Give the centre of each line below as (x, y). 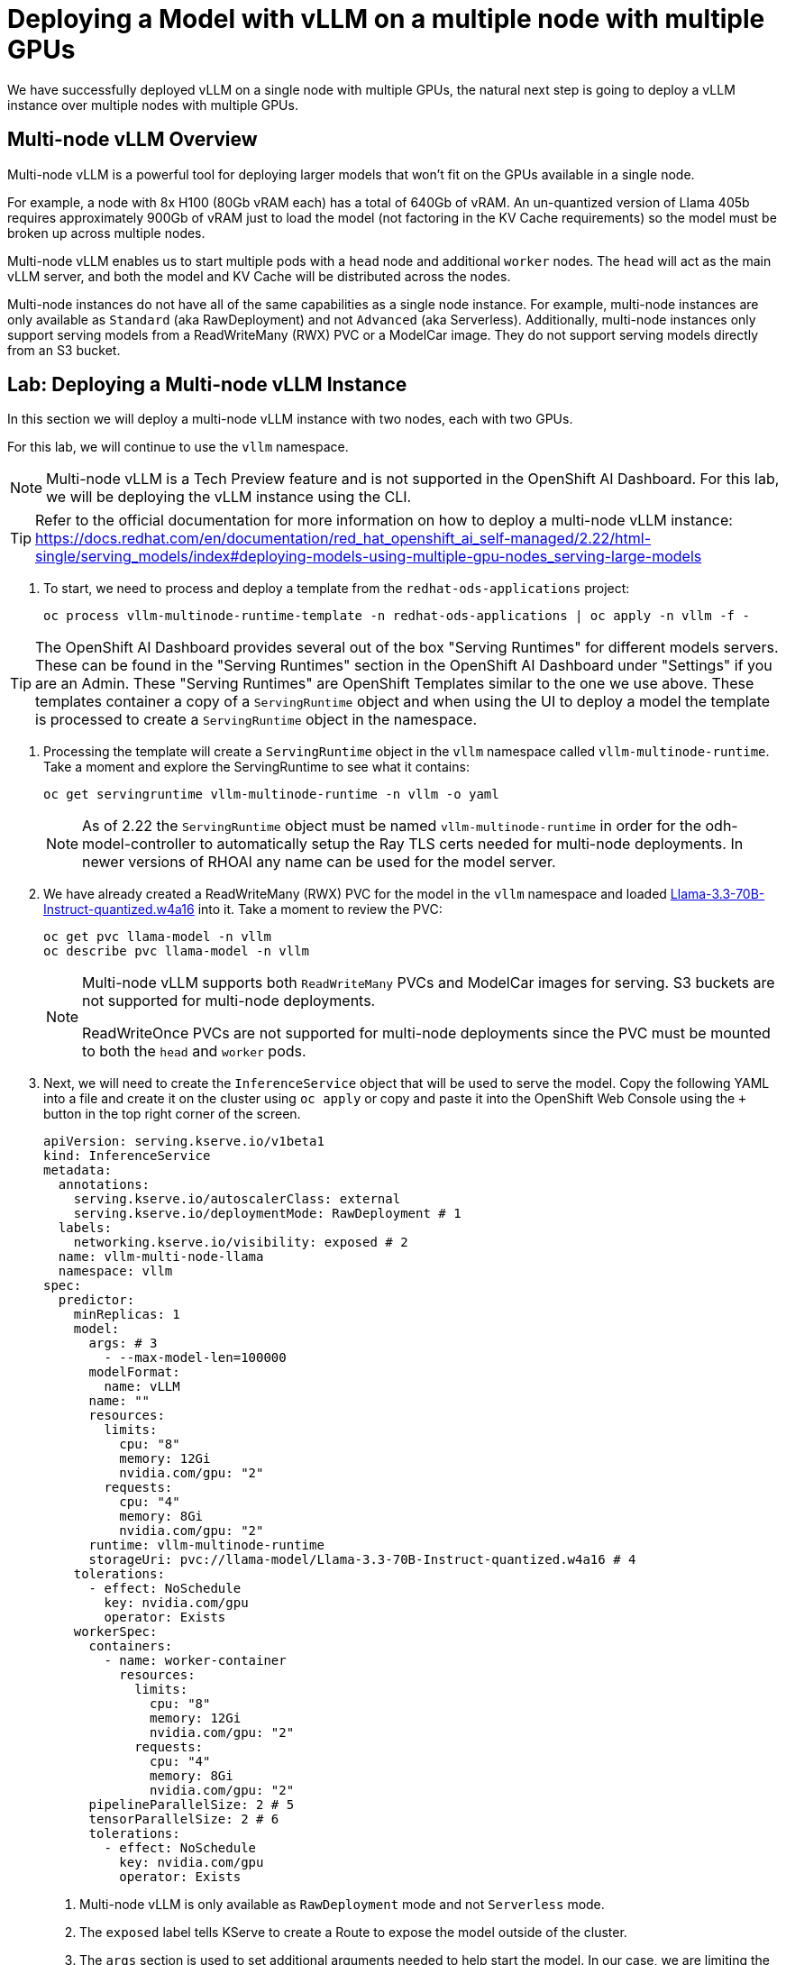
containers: (131, 1646)
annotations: (104, 1185)
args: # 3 (123, 1344)
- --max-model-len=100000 (195, 1358)
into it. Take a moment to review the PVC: (320, 909)
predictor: (96, 1300)
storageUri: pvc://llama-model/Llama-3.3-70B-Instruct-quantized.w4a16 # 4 (362, 1560)
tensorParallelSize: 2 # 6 (184, 1819)
